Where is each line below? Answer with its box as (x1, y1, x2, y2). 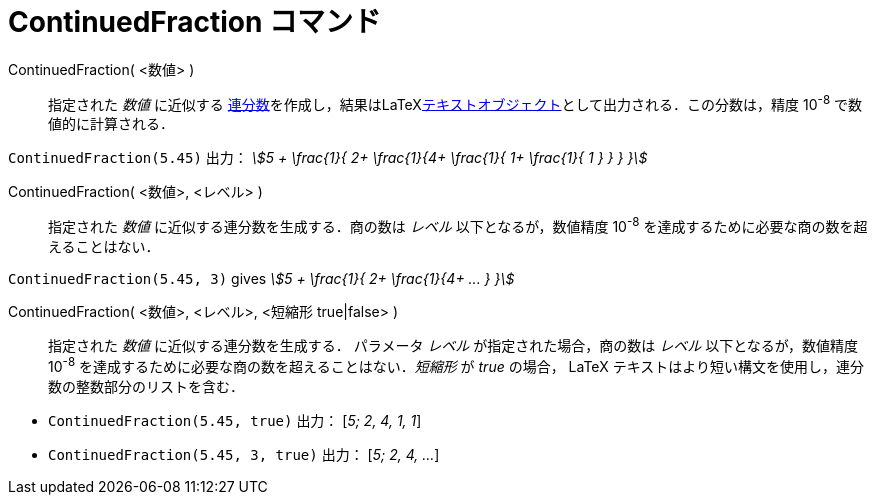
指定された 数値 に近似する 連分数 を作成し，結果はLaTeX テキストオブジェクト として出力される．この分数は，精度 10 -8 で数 (48, 92, 863, 113)
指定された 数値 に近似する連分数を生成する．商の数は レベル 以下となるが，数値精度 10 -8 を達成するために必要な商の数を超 (48, 215, 868, 236)
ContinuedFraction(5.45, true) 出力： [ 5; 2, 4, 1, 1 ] (48, 411, 422, 429)
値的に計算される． (48, 115, 174, 133)
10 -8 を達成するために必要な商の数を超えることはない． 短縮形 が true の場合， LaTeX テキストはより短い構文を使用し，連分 (48, 355, 864, 375)
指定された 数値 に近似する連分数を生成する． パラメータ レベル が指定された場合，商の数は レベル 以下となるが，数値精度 (48, 337, 858, 355)
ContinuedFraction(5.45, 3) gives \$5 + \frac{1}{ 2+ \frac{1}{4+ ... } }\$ (8, 270, 515, 288)
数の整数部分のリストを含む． (48, 377, 244, 395)
